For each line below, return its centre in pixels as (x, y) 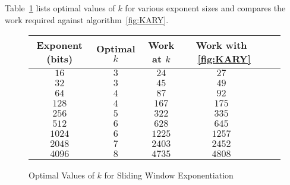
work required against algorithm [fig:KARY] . (87, 19)
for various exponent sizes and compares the (205, 8)
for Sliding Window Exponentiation (169, 175)
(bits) (60, 59)
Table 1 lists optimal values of (60, 8)
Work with (221, 45)
